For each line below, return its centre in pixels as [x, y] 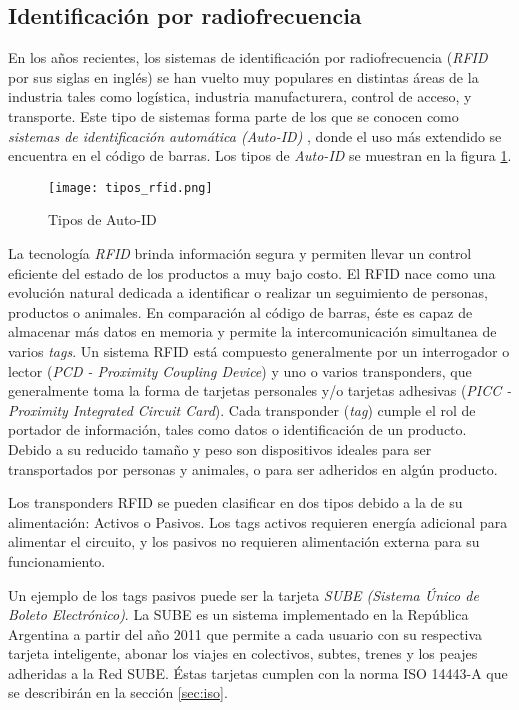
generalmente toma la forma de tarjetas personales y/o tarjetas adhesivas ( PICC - [260, 390]
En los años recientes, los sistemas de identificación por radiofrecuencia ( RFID [248, 57]
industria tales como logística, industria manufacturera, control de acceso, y [240, 96]
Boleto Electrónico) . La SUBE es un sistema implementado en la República [238, 614]
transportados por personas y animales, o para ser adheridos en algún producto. [253, 468]
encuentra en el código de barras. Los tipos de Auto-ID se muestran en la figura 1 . [260, 155]
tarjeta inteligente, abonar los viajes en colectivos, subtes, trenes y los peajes [243, 653]
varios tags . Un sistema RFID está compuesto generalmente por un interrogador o [259, 350]
